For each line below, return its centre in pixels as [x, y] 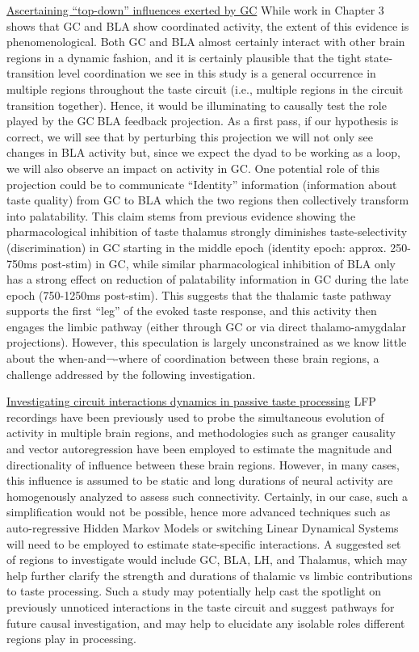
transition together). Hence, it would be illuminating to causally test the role [197, 105]
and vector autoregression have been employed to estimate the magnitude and [199, 449]
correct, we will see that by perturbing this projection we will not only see [190, 136]
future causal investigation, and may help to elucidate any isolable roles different [206, 623]
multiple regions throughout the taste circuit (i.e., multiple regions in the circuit [205, 88]
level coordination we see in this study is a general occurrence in [217, 73]
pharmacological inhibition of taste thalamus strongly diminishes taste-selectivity [207, 231]
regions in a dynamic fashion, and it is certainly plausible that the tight [184, 57]
